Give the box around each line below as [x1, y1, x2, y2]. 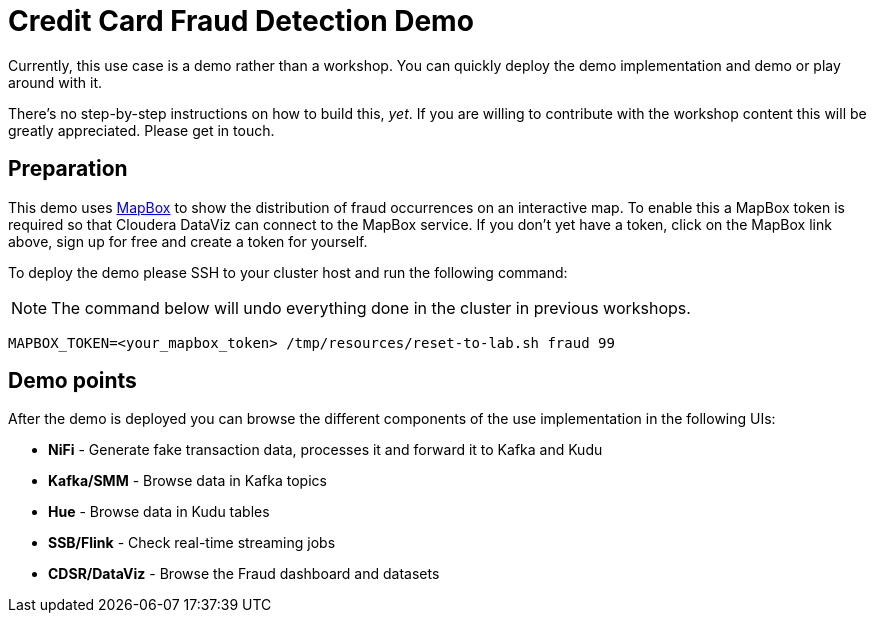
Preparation [8, 156, 128, 182]
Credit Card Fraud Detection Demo [8, 4, 474, 38]
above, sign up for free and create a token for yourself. [8, 232, 368, 250]
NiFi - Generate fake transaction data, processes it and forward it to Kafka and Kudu [48, 441, 603, 459]
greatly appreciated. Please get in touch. [8, 121, 275, 139]
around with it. [8, 73, 103, 91]
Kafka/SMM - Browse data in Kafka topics [48, 472, 327, 490]
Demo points [8, 368, 137, 394]
